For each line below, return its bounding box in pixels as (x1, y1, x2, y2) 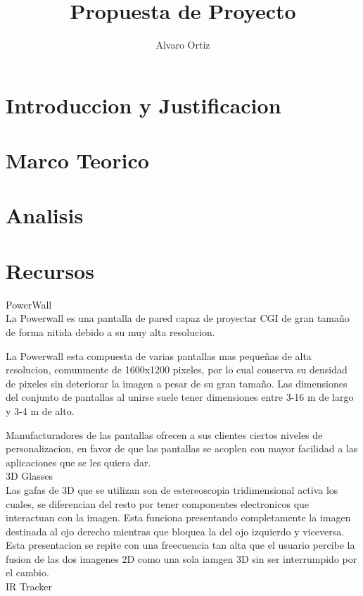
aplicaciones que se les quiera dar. (6, 454, 151, 469)
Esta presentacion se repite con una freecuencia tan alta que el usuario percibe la (6, 538, 355, 552)
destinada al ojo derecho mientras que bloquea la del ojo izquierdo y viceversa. (6, 523, 345, 538)
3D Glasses (6, 468, 53, 483)
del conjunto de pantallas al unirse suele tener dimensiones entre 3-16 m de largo (6, 390, 354, 404)
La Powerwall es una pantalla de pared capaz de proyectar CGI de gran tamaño (6, 311, 350, 325)
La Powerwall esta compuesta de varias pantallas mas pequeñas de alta (6, 348, 312, 363)
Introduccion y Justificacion (6, 90, 281, 119)
